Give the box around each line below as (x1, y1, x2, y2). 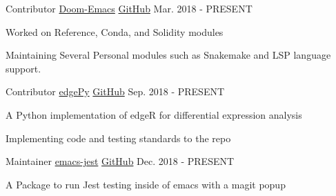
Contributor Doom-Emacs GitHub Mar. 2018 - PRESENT (6, 1, 253, 15)
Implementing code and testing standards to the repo (6, 130, 231, 145)
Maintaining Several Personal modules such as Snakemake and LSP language (6, 48, 331, 62)
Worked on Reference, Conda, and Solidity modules (6, 24, 224, 39)
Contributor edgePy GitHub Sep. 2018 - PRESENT (6, 84, 225, 99)
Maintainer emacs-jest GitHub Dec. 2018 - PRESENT (6, 154, 235, 168)
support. (6, 61, 41, 75)
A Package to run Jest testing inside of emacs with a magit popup (6, 177, 286, 191)
